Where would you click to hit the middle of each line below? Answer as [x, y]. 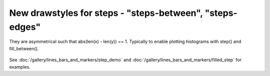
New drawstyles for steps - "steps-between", [106, 13]
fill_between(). [24, 48]
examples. [20, 67]
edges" [25, 27]
